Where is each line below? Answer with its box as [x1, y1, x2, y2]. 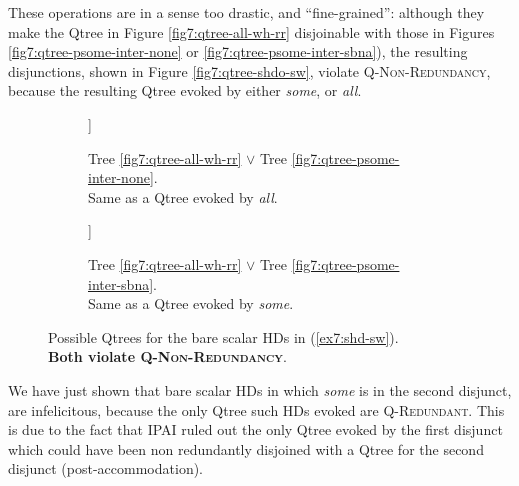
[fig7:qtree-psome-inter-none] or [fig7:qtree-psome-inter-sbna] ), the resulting [8, 41, 468, 62]
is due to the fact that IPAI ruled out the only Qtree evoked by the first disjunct [8, 419, 503, 440]
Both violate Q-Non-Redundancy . [48, 346, 287, 367]
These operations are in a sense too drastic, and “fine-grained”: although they [8, 2, 485, 22]
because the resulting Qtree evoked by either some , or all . [8, 80, 362, 101]
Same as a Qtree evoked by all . [88, 186, 278, 207]
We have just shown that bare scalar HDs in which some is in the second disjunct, [8, 379, 512, 400]
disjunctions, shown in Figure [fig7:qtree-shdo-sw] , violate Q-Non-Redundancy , [8, 60, 491, 81]
